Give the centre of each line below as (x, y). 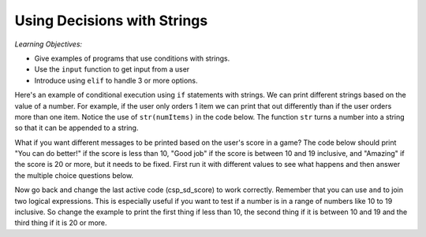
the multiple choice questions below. (74, 175)
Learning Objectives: (49, 44)
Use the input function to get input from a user (112, 69)
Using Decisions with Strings (111, 20)
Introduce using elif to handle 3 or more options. (116, 80)
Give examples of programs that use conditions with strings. (132, 58)
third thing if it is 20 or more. (61, 223)
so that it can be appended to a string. (77, 128)
